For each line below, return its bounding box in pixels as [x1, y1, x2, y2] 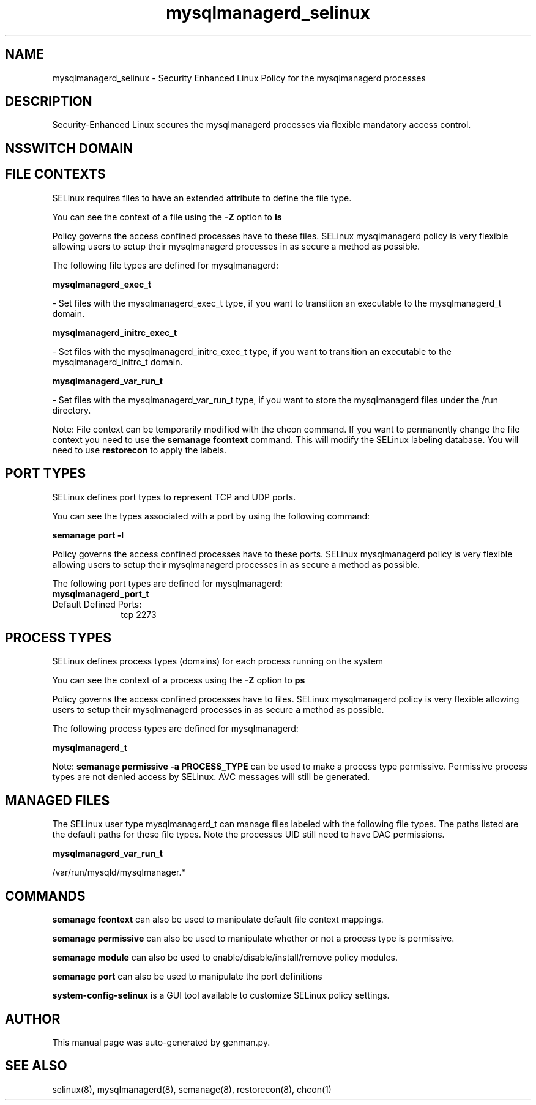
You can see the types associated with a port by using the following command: [52, 510, 370, 521]
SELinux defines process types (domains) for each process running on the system [52, 656, 384, 667]
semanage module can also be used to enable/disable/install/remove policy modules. [52, 952, 398, 963]
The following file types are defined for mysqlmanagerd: [52, 259, 278, 270]
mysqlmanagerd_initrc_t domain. [52, 356, 183, 367]
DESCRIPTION [5, 94, 92, 110]
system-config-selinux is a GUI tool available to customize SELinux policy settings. [52, 990, 390, 1001]
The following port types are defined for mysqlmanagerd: [52, 578, 283, 589]
